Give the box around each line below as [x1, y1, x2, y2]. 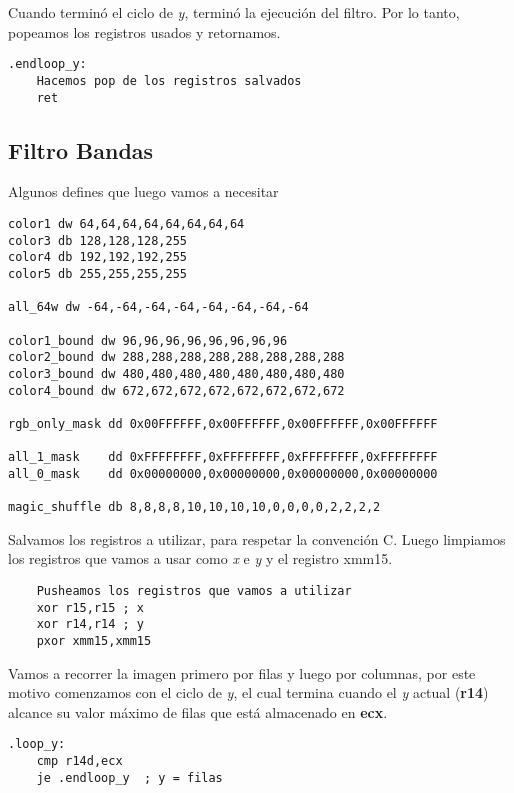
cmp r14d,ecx [36, 754, 123, 769]
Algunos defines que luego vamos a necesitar [8, 181, 279, 202]
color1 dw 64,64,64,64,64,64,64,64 [8, 216, 245, 231]
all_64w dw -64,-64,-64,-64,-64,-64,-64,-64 [8, 300, 309, 315]
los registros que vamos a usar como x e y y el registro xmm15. [8, 548, 393, 569]
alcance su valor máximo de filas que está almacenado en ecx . [8, 701, 388, 722]
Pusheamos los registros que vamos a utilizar [36, 583, 352, 598]
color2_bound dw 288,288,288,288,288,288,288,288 [8, 350, 345, 365]
